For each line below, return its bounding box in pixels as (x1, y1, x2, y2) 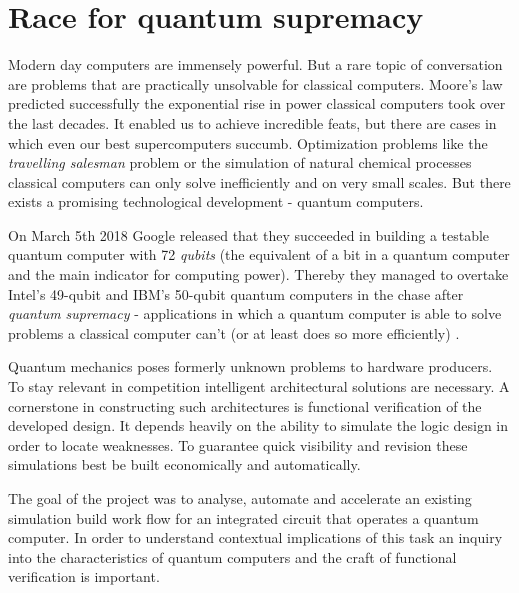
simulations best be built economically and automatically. (8, 454, 361, 475)
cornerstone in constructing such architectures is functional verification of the (8, 395, 482, 416)
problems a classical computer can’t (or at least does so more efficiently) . (8, 322, 460, 343)
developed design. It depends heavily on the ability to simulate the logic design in (8, 415, 509, 436)
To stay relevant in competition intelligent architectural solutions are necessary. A (8, 376, 510, 397)
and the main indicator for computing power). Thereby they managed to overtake (8, 264, 509, 285)
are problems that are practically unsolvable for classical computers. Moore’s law (8, 73, 503, 94)
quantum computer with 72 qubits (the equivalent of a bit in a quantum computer (8, 244, 510, 265)
